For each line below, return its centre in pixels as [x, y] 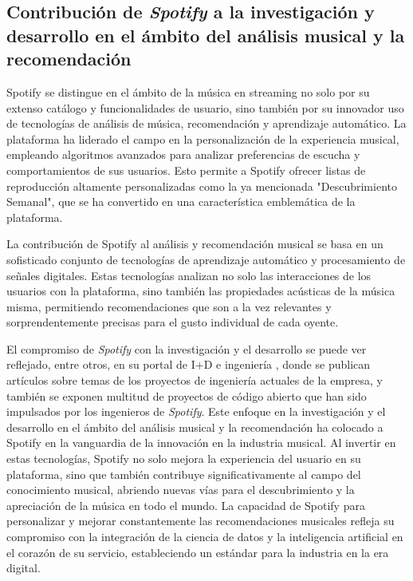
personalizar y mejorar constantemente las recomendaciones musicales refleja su [201, 521]
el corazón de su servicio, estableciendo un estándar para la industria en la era [198, 552]
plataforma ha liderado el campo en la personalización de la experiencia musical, [203, 138]
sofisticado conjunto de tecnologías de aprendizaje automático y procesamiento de [206, 259]
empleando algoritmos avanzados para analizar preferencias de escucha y [183, 154]
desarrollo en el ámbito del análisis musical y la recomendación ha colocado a [195, 427]
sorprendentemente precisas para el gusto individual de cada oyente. [173, 322]
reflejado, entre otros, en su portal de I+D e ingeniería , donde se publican [189, 364]
